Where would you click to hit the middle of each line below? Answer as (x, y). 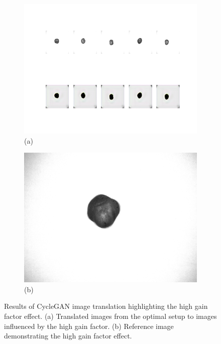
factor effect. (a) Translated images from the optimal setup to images (111, 316)
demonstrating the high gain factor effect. (68, 336)
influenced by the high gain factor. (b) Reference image (89, 326)
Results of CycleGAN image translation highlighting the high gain (106, 306)
